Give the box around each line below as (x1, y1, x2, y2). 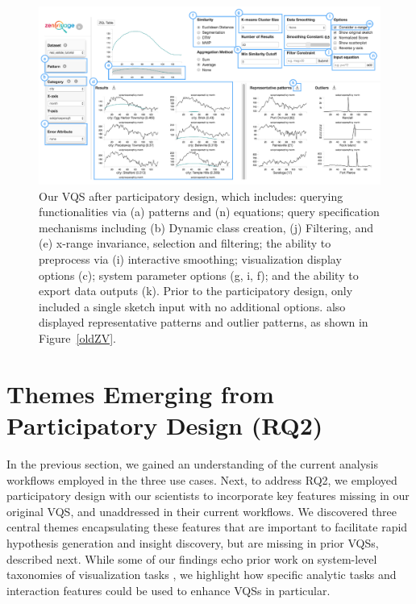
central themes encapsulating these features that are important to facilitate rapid (6, 519, 408, 535)
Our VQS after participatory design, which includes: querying (39, 187, 343, 204)
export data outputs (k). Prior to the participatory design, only (39, 282, 353, 299)
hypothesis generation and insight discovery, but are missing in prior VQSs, (6, 534, 379, 551)
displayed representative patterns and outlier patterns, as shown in (39, 314, 368, 331)
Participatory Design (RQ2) (6, 409, 323, 442)
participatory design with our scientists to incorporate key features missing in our (6, 487, 410, 504)
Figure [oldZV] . (39, 330, 116, 347)
